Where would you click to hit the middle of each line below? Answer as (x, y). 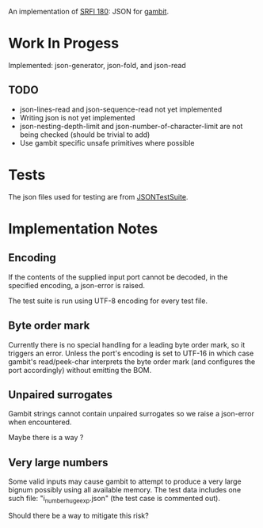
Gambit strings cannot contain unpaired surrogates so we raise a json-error (131, 414)
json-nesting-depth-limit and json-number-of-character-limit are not (131, 126)
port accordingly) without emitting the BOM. (80, 370)
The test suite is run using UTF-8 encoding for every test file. (108, 301)
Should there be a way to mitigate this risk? (78, 515)
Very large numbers (58, 462)
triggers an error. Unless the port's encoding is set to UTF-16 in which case (131, 353)
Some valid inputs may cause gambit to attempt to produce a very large (125, 481)
